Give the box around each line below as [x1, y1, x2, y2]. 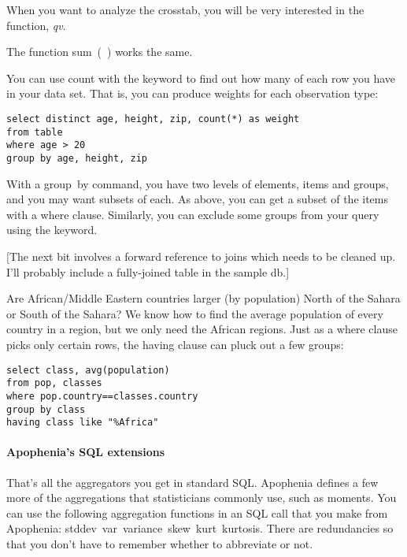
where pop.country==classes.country [6, 390, 198, 402]
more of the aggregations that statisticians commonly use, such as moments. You [6, 489, 397, 506]
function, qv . [6, 17, 66, 33]
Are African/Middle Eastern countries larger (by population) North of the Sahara [6, 290, 401, 306]
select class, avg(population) [6, 364, 170, 376]
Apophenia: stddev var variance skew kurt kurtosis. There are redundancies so [6, 520, 394, 537]
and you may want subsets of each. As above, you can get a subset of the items [6, 191, 389, 207]
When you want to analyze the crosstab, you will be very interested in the [6, 2, 364, 17]
